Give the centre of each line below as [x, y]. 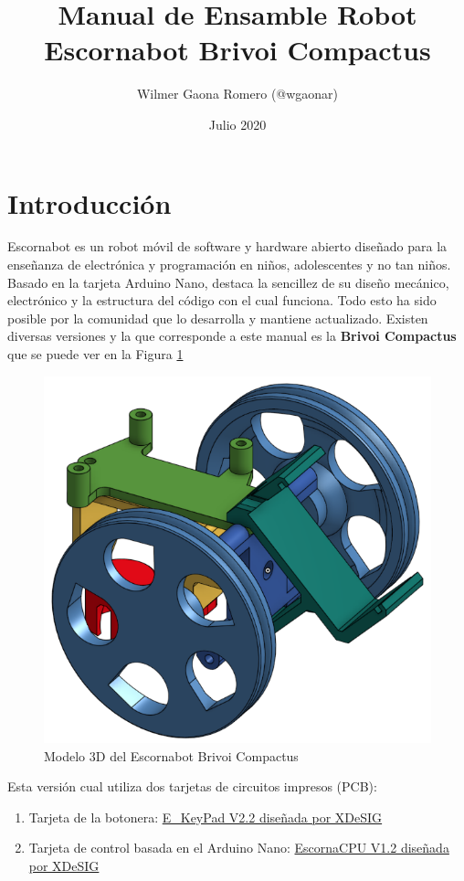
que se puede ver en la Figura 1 [95, 354]
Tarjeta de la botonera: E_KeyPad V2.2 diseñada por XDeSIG [206, 817]
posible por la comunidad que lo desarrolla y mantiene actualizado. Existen [218, 318]
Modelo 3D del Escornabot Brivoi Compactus [171, 755]
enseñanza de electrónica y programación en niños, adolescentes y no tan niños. [229, 265]
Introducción [90, 202]
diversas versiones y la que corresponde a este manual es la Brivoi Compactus [232, 336]
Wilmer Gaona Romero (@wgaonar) [237, 94]
